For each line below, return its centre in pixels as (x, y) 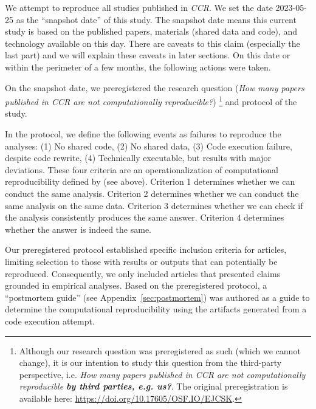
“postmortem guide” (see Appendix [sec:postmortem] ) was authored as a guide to (157, 297)
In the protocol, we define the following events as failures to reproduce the (143, 134)
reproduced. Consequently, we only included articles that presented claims (143, 273)
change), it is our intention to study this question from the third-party (150, 363)
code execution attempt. (50, 321)
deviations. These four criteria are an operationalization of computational (142, 169)
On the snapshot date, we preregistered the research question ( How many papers (155, 87)
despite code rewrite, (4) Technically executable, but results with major (138, 158)
